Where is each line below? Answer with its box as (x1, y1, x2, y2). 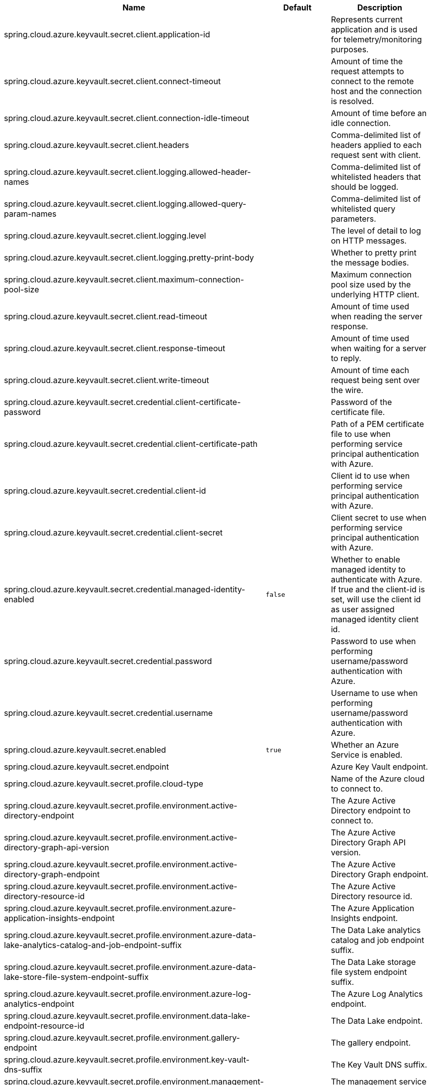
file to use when (331, 429, 391, 439)
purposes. (331, 44, 369, 54)
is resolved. (331, 96, 374, 106)
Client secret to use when (331, 513, 427, 523)
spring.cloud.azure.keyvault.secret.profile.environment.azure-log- (4, 989, 252, 999)
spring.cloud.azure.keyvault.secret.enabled (4, 745, 166, 755)
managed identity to (331, 564, 406, 574)
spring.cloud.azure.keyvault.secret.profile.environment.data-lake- (4, 1011, 251, 1021)
